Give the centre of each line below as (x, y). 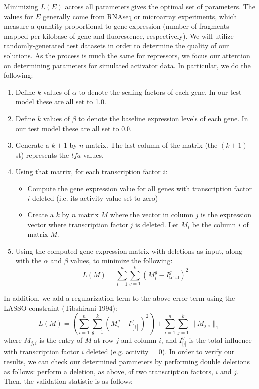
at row (104, 340)
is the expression (226, 215)
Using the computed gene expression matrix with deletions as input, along (129, 251)
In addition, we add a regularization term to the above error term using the (120, 298)
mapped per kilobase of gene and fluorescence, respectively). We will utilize (119, 36)
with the (29, 261)
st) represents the (42, 154)
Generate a (32, 145)
